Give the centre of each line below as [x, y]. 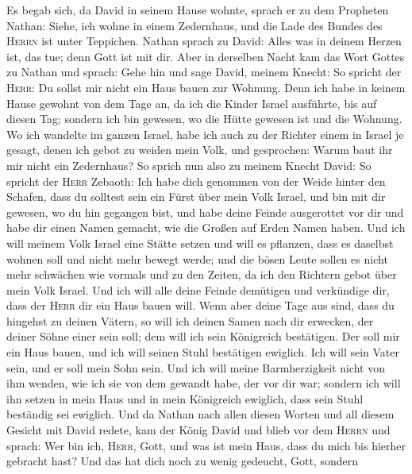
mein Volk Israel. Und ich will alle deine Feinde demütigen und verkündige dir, [198, 289]
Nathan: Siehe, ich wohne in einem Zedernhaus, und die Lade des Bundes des [194, 25]
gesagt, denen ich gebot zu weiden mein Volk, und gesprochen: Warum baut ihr [200, 150]
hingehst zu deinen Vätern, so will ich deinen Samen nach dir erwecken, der [190, 320]
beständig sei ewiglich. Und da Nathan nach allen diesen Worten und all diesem [200, 414]
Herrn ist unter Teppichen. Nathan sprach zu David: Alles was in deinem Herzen [204, 41]
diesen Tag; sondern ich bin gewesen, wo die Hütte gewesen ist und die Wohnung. [204, 119]
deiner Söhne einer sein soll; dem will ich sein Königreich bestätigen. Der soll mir [203, 336]
